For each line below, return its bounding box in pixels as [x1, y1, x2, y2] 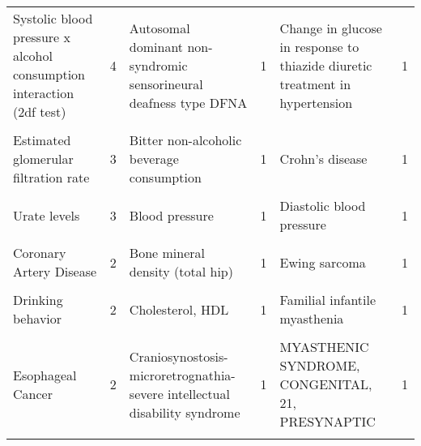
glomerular [13, 149, 74, 168]
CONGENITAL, [279, 375, 372, 393]
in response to [279, 36, 359, 56]
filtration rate [13, 168, 90, 187]
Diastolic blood [279, 196, 366, 215]
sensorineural [129, 74, 203, 93]
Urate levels [13, 205, 80, 225]
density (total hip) [129, 262, 233, 281]
